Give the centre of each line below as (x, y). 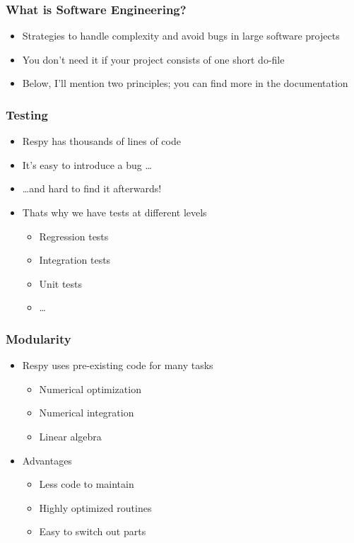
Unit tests (61, 283)
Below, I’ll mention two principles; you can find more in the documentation (185, 83)
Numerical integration (87, 413)
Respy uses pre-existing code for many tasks (118, 365)
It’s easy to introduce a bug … (87, 164)
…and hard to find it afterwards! (92, 188)
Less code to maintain (87, 484)
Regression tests (74, 236)
